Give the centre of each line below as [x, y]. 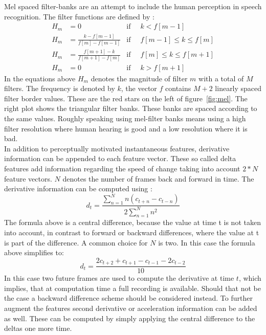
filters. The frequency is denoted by [60, 88]
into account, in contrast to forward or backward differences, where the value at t [132, 232]
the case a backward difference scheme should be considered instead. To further [128, 298]
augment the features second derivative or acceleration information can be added [131, 308]
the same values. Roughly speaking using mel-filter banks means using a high [125, 118]
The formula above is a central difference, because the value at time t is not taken [132, 222]
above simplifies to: [34, 252]
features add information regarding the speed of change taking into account [122, 168]
